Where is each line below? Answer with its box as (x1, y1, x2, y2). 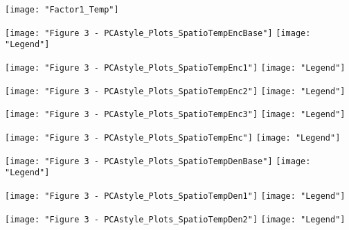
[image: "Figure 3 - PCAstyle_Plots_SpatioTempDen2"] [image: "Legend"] (5, 214, 346, 224)
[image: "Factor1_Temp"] (5, 5, 119, 15)
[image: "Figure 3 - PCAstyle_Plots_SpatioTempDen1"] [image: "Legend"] (5, 191, 346, 201)
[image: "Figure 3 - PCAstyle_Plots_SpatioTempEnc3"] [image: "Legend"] (5, 109, 346, 120)
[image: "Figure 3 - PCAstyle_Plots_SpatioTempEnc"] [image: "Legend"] (5, 132, 341, 143)
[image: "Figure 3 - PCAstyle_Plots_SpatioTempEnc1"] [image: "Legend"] (5, 62, 346, 73)
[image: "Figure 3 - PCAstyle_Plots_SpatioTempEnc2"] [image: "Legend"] (5, 86, 346, 96)
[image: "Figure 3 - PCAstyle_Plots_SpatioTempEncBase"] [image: (5, 28, 311, 38)
